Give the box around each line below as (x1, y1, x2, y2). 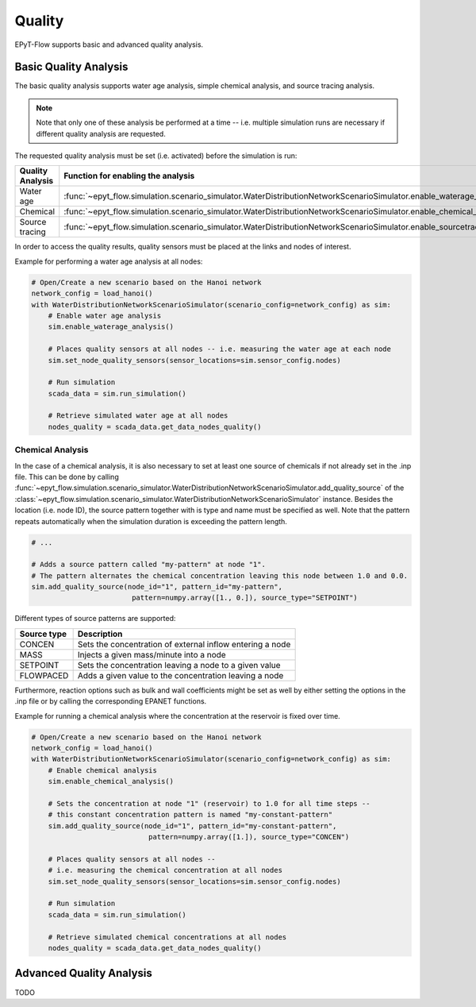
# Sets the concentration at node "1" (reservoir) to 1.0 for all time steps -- (48, 799, 370, 808)
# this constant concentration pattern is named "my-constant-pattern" (48, 810, 333, 820)
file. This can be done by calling (14, 472, 119, 481)
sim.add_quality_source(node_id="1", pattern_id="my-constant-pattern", (48, 821, 337, 830)
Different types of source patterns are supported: (14, 614, 176, 623)
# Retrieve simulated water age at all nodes (48, 411, 228, 420)
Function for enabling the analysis (63, 171, 195, 182)
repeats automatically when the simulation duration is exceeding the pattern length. (14, 516, 287, 526)
